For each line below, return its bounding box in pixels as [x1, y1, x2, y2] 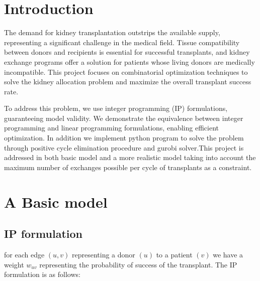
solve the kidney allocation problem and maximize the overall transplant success [4, 76, 251, 87]
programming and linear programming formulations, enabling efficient [4, 122, 219, 133]
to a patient [156, 249, 193, 260]
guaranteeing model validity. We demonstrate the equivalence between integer [4, 112, 243, 123]
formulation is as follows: [4, 269, 80, 279]
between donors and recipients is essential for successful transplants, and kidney [4, 47, 250, 57]
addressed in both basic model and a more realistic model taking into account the [4, 152, 256, 163]
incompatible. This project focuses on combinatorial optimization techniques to [4, 66, 248, 77]
